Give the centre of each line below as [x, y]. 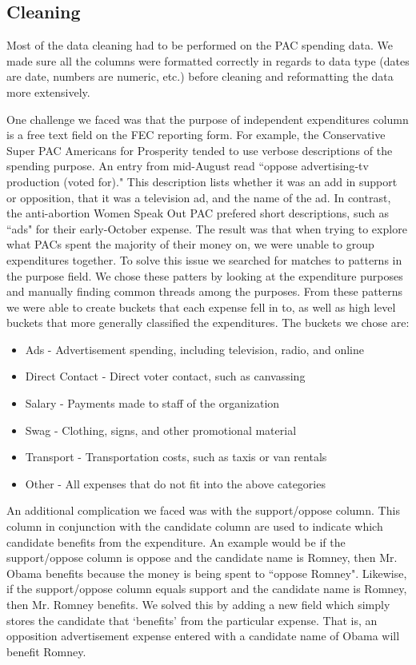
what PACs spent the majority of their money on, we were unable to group [190, 244]
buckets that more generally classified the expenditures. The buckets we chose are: [208, 323]
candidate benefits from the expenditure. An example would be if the [176, 542]
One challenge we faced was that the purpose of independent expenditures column [208, 119]
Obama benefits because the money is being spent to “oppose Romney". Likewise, [207, 573]
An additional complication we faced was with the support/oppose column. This [203, 510]
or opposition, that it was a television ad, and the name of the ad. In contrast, [199, 197]
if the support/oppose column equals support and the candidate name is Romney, [207, 589]
